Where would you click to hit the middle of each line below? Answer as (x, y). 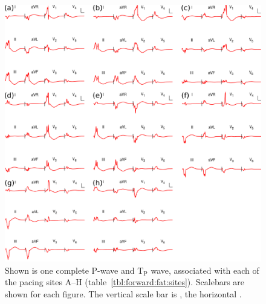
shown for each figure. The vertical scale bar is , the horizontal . (123, 293)
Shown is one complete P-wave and (70, 270)
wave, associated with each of (205, 270)
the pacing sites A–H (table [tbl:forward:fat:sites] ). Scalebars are (125, 282)
